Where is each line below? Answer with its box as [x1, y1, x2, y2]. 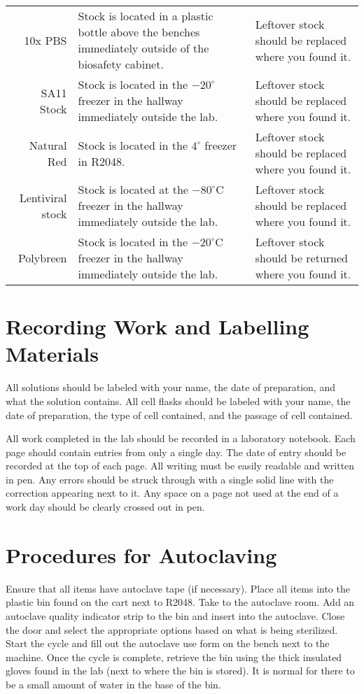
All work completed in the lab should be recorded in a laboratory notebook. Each [6, 431, 356, 446]
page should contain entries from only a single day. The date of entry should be [6, 444, 346, 459]
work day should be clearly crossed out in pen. [6, 500, 205, 514]
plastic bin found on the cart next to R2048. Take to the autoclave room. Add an [6, 595, 355, 609]
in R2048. [78, 153, 125, 169]
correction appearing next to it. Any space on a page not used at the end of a [6, 486, 339, 500]
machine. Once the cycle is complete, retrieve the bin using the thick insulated [6, 649, 342, 664]
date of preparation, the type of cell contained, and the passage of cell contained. [6, 407, 353, 422]
